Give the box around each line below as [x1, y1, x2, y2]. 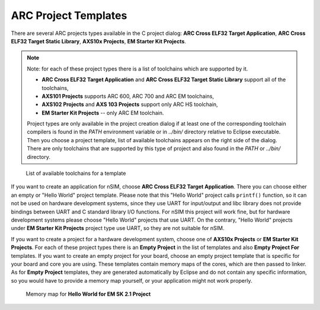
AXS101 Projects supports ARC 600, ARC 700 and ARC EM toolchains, [41, 92, 215, 100]
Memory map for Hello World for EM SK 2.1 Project [25, 290, 151, 298]
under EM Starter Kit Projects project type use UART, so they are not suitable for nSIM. [11, 225, 225, 232]
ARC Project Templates [11, 9, 127, 22]
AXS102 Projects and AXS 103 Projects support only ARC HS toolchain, [41, 101, 219, 108]
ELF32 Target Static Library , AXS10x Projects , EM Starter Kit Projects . [11, 37, 187, 44]
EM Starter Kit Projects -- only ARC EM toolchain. [41, 109, 164, 116]
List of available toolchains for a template [25, 170, 126, 177]
